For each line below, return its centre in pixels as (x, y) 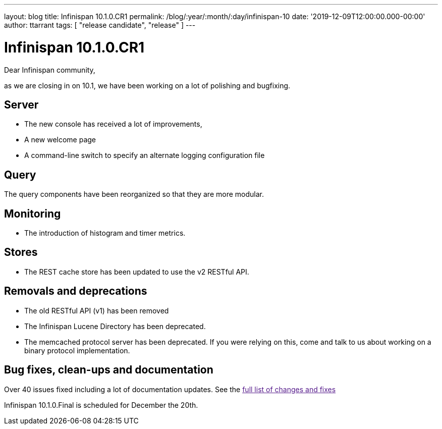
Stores (21, 252)
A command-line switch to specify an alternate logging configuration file (145, 155)
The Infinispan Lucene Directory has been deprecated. (115, 326)
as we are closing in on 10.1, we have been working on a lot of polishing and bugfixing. (147, 85)
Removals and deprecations (76, 291)
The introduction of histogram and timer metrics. (105, 233)
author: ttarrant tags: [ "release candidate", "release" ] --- (100, 25)
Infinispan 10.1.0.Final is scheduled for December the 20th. (101, 405)
